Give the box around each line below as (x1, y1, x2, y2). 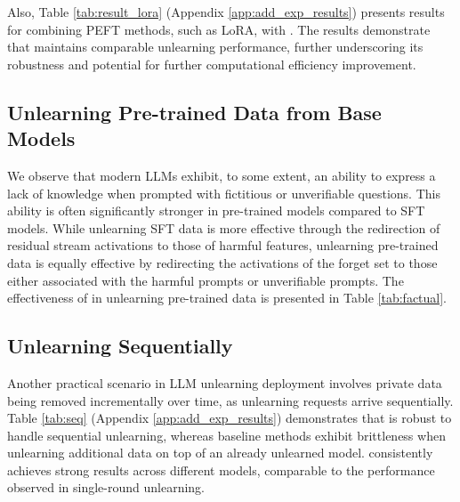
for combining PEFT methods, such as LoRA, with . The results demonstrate (7, 20, 431, 38)
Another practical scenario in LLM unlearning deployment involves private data (7, 373, 442, 392)
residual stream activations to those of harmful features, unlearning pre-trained (7, 236, 439, 255)
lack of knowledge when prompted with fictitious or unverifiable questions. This (7, 183, 440, 202)
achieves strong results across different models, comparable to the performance (7, 460, 435, 479)
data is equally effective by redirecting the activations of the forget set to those (7, 253, 438, 271)
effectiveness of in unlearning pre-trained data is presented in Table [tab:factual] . (7, 288, 448, 307)
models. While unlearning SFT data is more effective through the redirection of (7, 218, 440, 237)
